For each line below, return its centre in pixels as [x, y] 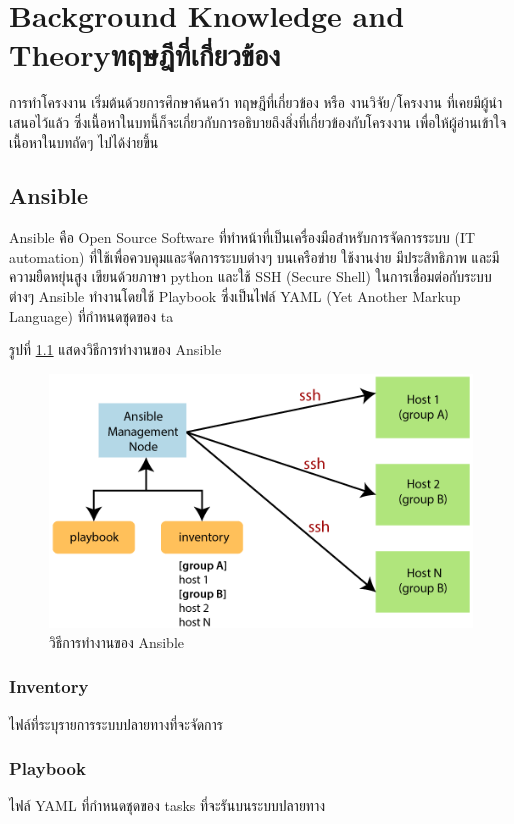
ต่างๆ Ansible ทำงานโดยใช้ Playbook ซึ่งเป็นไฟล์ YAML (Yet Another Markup [235, 296]
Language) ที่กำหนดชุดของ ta [91, 315]
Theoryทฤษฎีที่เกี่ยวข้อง [145, 54]
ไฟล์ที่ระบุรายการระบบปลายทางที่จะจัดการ [116, 723]
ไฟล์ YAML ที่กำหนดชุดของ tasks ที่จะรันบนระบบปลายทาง [167, 805]
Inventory [49, 686]
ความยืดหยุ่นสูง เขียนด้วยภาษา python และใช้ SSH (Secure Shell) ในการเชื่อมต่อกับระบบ [250, 276]
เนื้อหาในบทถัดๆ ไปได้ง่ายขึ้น [84, 141]
